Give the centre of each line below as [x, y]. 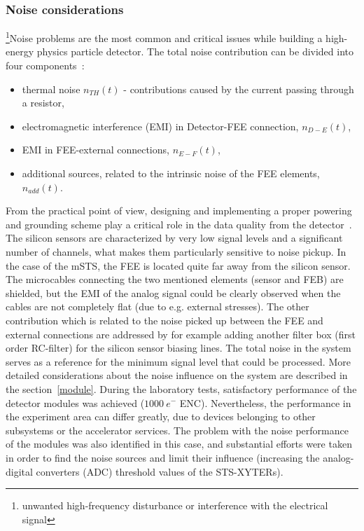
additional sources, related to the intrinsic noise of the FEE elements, [171, 173]
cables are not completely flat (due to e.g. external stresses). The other [157, 306]
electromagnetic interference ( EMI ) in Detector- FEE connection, [160, 126]
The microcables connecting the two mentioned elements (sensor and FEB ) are [175, 279]
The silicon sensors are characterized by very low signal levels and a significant [174, 238]
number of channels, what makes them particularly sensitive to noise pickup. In [176, 251]
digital [19, 471]
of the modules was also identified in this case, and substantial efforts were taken [179, 444]
